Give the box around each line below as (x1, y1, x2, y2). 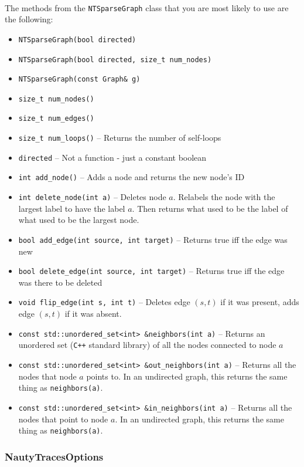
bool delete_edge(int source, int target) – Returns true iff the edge (18, 265, 285, 277)
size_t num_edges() (18, 114, 94, 123)
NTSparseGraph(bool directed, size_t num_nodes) (18, 55, 212, 64)
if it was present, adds (220, 296, 299, 308)
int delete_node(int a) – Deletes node (18, 191, 166, 203)
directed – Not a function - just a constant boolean (18, 151, 207, 163)
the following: (5, 13, 53, 25)
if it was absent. (64, 307, 122, 320)
